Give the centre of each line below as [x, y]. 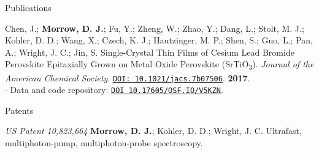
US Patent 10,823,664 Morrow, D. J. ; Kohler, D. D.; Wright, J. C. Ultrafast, [153, 131]
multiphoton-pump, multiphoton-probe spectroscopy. [104, 143]
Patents [19, 110]
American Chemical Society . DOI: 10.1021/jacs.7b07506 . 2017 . [128, 77]
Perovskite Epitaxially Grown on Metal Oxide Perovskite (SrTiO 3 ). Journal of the [159, 65]
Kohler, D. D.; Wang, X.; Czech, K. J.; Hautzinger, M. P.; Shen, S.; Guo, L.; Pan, [159, 40]
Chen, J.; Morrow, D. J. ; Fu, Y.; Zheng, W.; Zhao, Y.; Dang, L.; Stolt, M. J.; [155, 28]
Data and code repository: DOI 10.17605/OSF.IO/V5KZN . [117, 90]
